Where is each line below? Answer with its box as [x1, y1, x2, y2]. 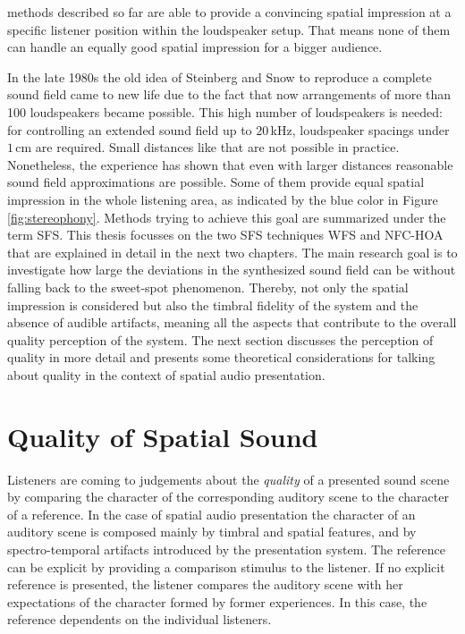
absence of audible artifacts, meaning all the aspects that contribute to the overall [7, 313, 457, 332]
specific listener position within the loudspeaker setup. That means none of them [7, 20, 451, 38]
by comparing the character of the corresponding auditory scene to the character [7, 487, 449, 506]
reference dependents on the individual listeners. [7, 610, 272, 629]
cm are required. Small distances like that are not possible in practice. [15, 138, 400, 156]
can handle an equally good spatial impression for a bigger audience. [7, 38, 383, 56]
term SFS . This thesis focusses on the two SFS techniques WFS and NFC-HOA [7, 225, 444, 244]
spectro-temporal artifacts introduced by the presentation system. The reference [7, 539, 445, 558]
